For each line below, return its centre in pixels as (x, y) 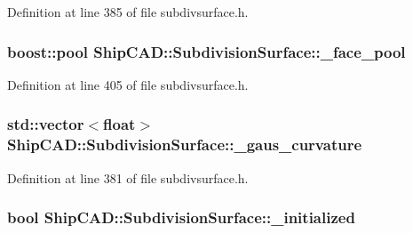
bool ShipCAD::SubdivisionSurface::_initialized (181, 217)
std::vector (46, 124)
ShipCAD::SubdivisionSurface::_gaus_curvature (185, 145)
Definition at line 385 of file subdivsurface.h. (128, 12)
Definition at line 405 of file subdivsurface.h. (128, 84)
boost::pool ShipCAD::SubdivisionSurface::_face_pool (206, 51)
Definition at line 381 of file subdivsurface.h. (128, 177)
